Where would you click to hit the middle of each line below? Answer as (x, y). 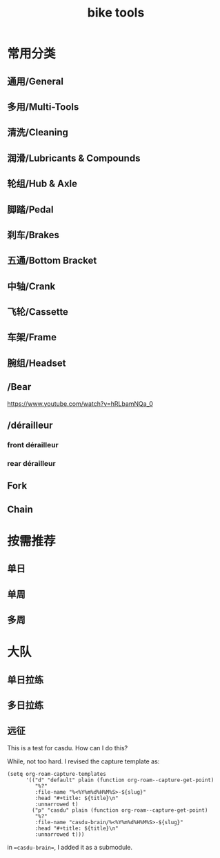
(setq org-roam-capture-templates (57, 774)
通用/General (36, 81)
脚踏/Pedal (30, 209)
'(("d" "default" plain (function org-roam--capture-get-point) (120, 780)
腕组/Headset (37, 363)
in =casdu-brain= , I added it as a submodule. (70, 847)
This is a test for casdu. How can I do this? (68, 748)
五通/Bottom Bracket (52, 261)
